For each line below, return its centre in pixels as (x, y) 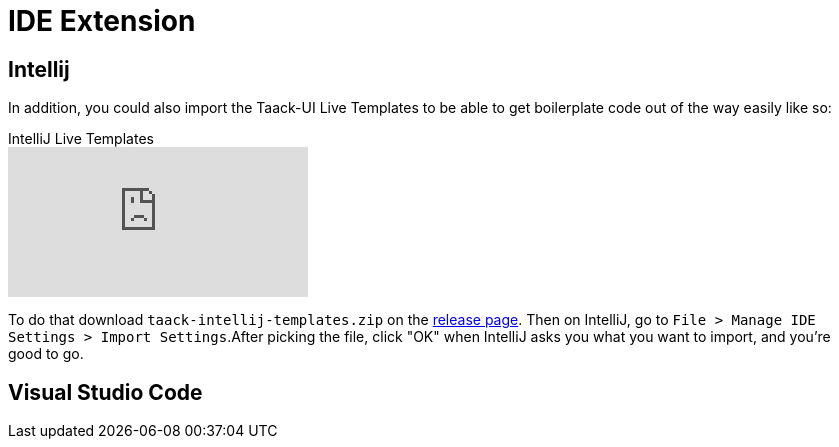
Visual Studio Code (105, 392)
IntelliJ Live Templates (81, 139)
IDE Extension (102, 21)
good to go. (46, 354)
